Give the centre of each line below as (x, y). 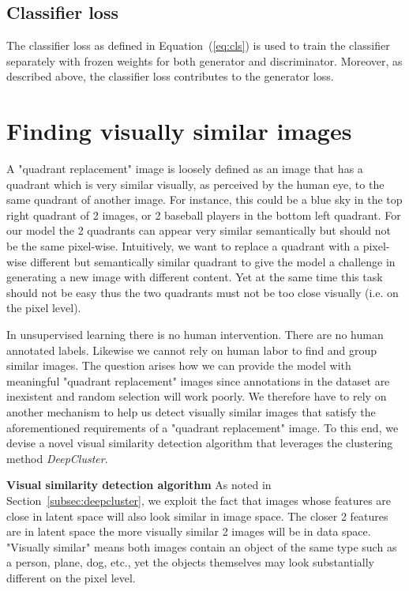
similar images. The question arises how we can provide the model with (179, 365)
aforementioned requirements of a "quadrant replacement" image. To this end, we (203, 427)
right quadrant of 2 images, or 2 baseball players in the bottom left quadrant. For (204, 215)
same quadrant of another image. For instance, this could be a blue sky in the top (204, 200)
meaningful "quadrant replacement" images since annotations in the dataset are (198, 380)
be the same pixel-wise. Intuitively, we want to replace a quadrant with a (183, 246)
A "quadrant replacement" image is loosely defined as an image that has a (185, 169)
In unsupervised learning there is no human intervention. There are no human (195, 335)
